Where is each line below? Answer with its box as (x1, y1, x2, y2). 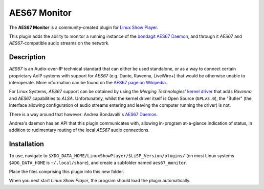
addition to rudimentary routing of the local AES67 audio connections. (9, 127, 150, 133)
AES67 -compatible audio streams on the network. (9, 40, 110, 46)
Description (9, 53, 46, 61)
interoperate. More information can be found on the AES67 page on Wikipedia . (9, 80, 167, 86)
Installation (9, 140, 44, 148)
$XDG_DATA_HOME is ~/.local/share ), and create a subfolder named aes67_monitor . (9, 160, 188, 165)
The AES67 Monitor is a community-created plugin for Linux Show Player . (9, 24, 158, 30)
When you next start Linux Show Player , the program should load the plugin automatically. (9, 178, 191, 184)
